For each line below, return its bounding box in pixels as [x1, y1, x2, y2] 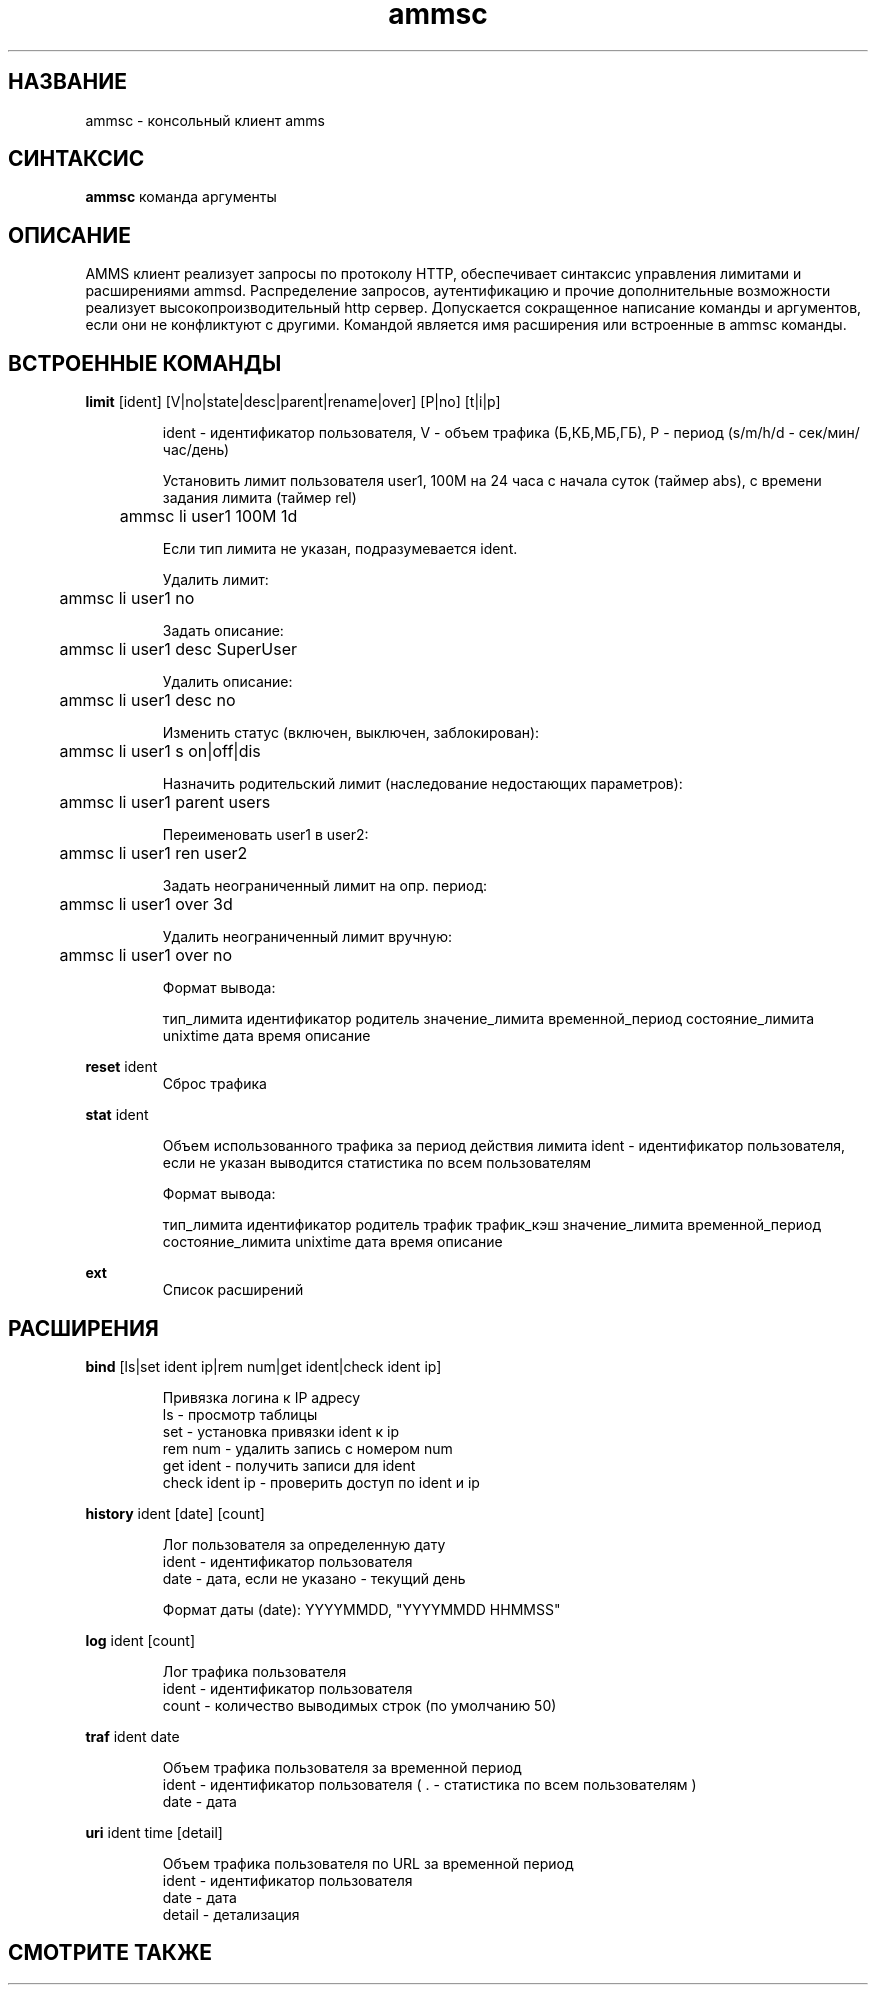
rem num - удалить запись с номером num [162, 1439, 453, 1457]
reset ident [85, 1058, 158, 1076]
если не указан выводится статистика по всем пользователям [162, 1154, 591, 1172]
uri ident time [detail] [85, 1823, 223, 1841]
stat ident [85, 1106, 149, 1124]
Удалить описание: [162, 673, 293, 691]
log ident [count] [85, 1631, 196, 1649]
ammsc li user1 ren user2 [59, 843, 248, 864]
